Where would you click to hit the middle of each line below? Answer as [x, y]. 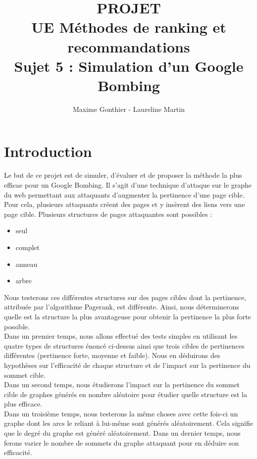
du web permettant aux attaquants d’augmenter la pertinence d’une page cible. [124, 194]
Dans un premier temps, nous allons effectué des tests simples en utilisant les [121, 336]
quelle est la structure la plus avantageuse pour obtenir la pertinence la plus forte [128, 316]
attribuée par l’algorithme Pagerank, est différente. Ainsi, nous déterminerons [122, 307]
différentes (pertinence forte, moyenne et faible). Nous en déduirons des [112, 355]
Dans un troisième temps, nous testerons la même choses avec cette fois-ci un [121, 413]
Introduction [48, 151]
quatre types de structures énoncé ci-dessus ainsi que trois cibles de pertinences [124, 345]
